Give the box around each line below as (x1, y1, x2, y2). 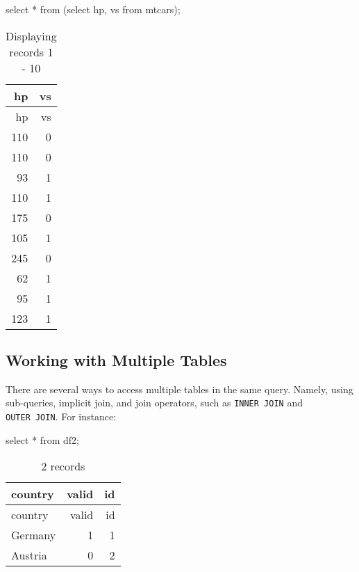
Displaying (6, 27, 57, 44)
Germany (11, 527, 56, 543)
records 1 (9, 43, 53, 60)
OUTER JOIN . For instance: (6, 409, 117, 424)
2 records (41, 458, 85, 475)
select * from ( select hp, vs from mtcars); (6, 2, 181, 16)
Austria (11, 547, 47, 564)
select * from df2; (6, 432, 79, 447)
